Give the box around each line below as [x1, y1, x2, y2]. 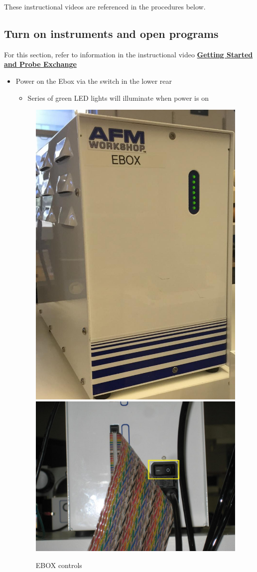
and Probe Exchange [4, 59, 77, 69]
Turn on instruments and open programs [4, 25, 219, 41]
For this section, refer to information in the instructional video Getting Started [4, 49, 253, 59]
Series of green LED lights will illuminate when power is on [27, 92, 209, 103]
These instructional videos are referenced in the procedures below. [4, 1, 206, 11]
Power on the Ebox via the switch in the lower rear [15, 75, 172, 86]
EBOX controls [35, 560, 82, 570]
